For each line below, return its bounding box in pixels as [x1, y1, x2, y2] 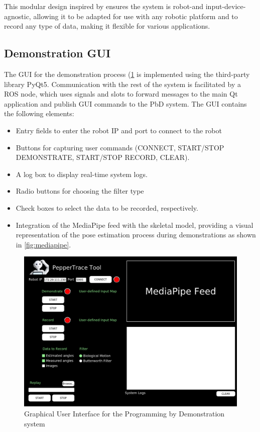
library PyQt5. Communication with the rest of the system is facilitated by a [4, 78, 241, 89]
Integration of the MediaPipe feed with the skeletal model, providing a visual [16, 219, 253, 230]
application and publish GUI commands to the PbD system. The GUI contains [4, 98, 247, 109]
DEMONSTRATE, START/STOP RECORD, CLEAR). [16, 152, 190, 162]
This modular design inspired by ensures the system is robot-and [4, 1, 204, 11]
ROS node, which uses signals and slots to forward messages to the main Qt [4, 89, 238, 99]
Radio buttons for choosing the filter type [16, 186, 144, 196]
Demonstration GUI [4, 45, 111, 61]
